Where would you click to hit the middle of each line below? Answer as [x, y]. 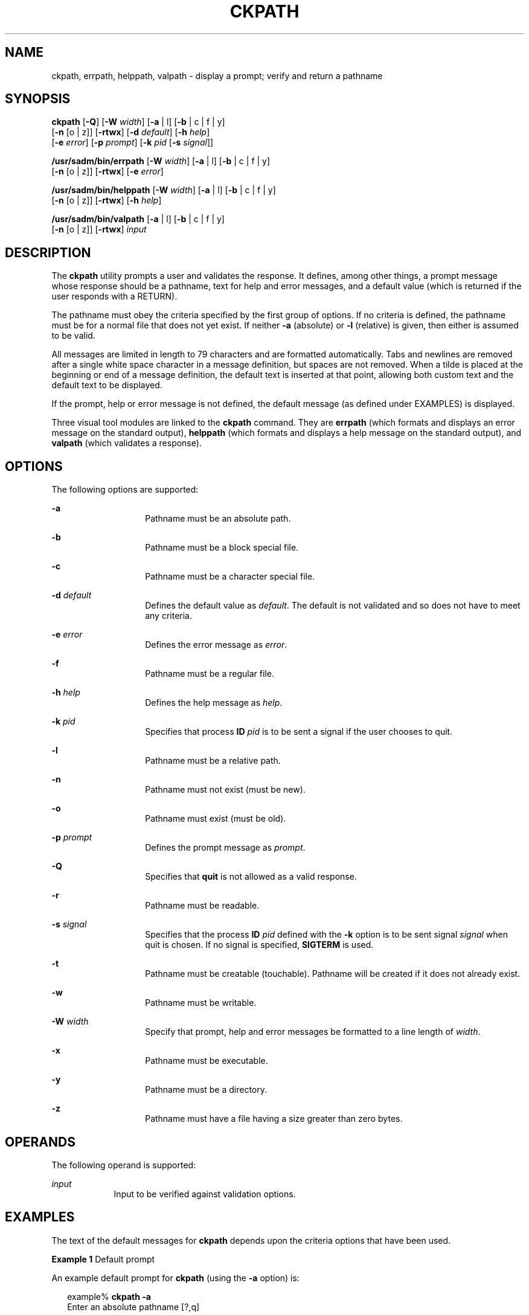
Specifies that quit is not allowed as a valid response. [251, 877]
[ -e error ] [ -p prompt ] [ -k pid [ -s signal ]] [133, 142]
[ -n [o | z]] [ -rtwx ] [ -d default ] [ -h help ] [131, 132]
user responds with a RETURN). [114, 296]
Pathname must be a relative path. [213, 761]
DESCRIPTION [48, 252]
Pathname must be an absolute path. [218, 519]
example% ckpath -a [109, 1296]
